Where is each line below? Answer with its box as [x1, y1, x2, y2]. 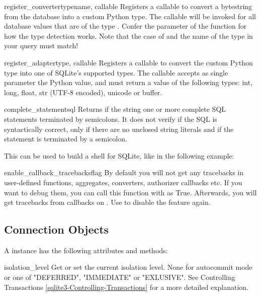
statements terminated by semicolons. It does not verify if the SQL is [4, 113, 217, 124]
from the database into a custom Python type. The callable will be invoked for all [4, 11, 256, 21]
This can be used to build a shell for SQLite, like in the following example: [4, 150, 234, 161]
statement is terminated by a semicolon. [4, 133, 127, 144]
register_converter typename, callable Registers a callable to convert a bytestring [4, 1, 252, 11]
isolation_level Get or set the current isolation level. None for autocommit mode [4, 262, 252, 272]
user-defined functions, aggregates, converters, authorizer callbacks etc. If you [4, 177, 242, 187]
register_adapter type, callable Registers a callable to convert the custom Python [4, 57, 253, 67]
